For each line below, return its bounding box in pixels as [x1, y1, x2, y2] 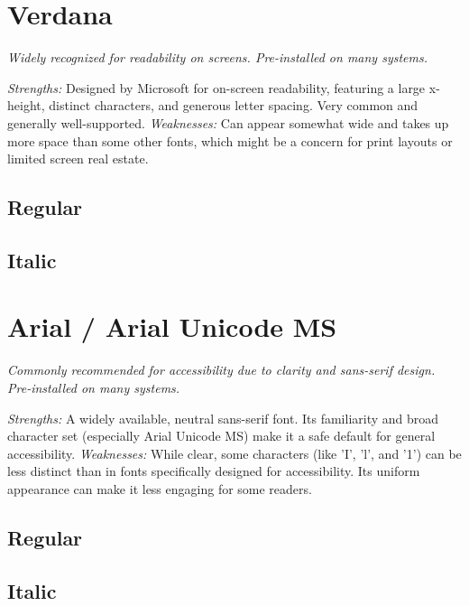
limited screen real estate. [7, 149, 149, 168]
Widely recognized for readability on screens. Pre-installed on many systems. [7, 48, 428, 67]
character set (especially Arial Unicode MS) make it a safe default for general [7, 426, 436, 445]
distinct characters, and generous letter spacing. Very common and [49, 96, 418, 115]
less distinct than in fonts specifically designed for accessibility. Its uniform [7, 461, 420, 480]
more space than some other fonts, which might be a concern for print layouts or [7, 131, 453, 150]
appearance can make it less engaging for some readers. [7, 479, 312, 498]
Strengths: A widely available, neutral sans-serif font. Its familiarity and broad [7, 408, 439, 427]
